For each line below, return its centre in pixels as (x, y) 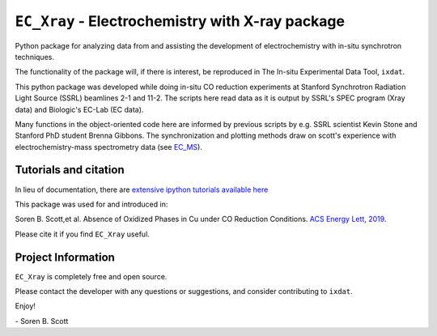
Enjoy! (25, 306)
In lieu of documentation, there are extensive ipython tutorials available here (142, 189)
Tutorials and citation (70, 170)
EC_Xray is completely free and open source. (91, 276)
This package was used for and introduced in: (91, 204)
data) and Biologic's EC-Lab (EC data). (79, 109)
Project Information (65, 257)
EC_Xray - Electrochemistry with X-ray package (180, 21)
